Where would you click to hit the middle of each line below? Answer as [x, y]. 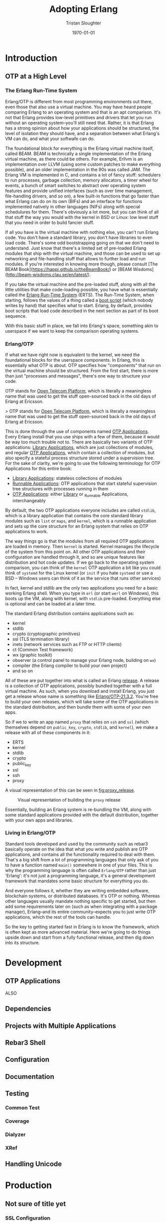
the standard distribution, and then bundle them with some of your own [78, 707]
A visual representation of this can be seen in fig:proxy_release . [70, 790]
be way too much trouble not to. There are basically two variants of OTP [79, 442]
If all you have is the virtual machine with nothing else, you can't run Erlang [82, 232]
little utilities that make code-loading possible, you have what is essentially [82, 289]
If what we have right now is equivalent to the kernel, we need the [73, 355]
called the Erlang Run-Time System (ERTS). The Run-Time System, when [80, 295]
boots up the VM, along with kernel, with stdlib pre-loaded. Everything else [83, 598]
